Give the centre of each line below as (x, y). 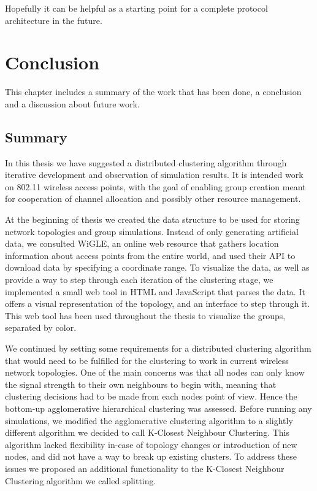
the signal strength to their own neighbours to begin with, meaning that (141, 384)
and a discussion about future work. (72, 103)
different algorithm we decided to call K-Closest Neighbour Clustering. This (147, 432)
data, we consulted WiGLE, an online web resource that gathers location (142, 243)
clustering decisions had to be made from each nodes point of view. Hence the (151, 396)
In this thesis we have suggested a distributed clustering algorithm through (146, 162)
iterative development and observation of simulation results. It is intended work (154, 175)
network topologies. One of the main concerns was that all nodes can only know (155, 372)
